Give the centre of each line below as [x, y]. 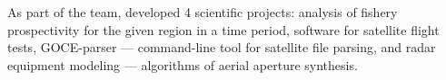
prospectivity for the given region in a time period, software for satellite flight [223, 29]
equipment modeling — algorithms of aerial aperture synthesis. [183, 64]
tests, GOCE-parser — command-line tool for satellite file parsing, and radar [222, 47]
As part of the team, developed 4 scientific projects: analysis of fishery [203, 12]
